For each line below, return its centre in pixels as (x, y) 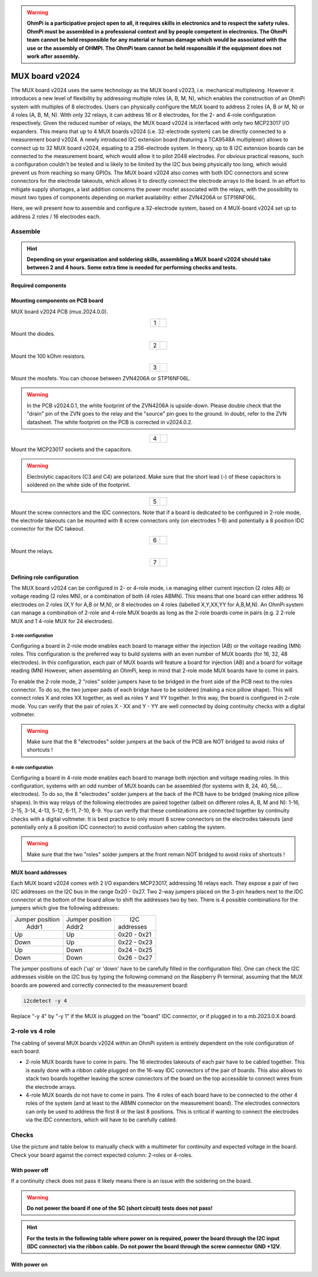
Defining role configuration (45, 577)
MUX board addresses (39, 872)
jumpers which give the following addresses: (65, 908)
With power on (29, 1265)
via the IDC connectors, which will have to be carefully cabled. (101, 1120)
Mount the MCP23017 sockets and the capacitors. (72, 449)
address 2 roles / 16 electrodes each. (56, 216)
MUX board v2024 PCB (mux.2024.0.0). (59, 311)
